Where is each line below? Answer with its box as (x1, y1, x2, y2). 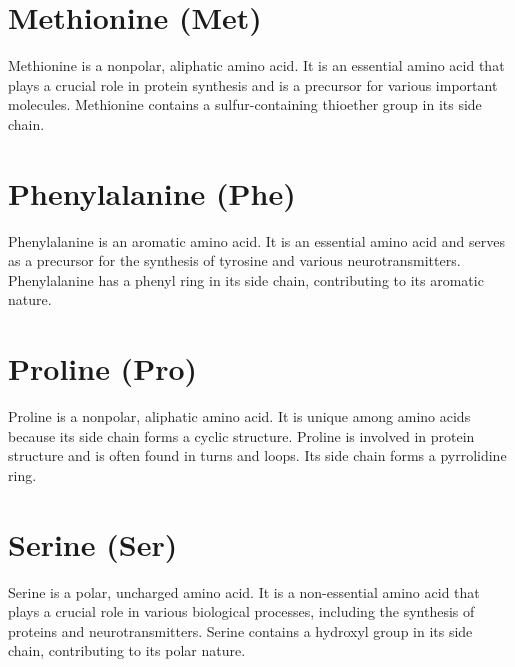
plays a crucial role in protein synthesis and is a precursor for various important (8, 74, 498, 95)
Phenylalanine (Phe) (8, 172, 296, 213)
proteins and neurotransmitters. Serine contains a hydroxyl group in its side (8, 620, 473, 641)
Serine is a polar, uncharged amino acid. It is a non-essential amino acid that (8, 581, 480, 602)
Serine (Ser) (8, 523, 178, 564)
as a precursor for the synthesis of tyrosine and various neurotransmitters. (8, 250, 461, 271)
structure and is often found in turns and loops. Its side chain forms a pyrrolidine (8, 445, 507, 466)
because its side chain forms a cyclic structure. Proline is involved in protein (8, 425, 475, 446)
